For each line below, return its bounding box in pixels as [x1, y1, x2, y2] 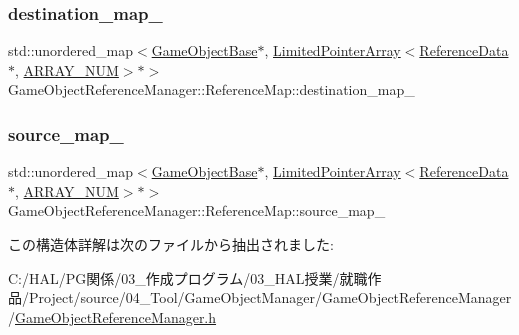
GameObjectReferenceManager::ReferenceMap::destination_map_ [8, 79, 415, 100]
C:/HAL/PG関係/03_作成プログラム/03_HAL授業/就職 [8, 267, 368, 288]
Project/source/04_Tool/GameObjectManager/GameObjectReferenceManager [28, 287, 512, 308]
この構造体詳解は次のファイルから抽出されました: [8, 234, 334, 254]
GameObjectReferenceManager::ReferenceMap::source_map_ [8, 200, 386, 221]
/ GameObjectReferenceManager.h [8, 306, 217, 327]
